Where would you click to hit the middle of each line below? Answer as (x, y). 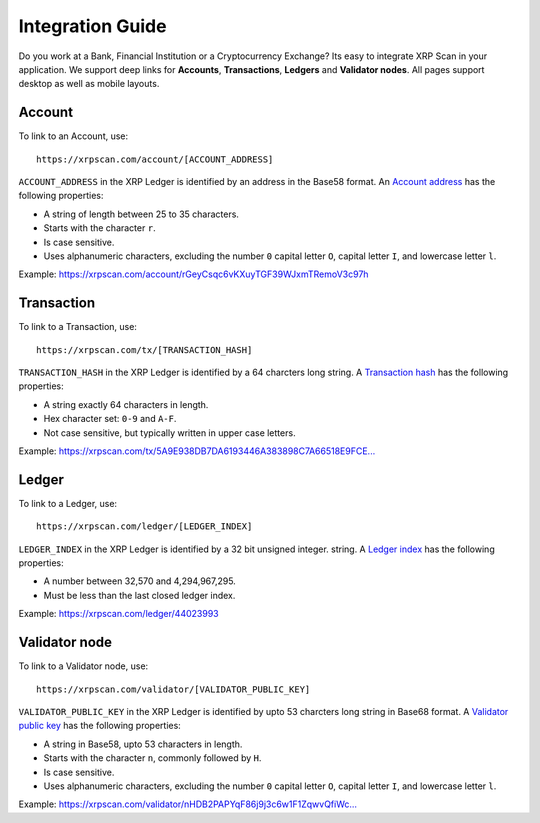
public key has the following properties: (100, 726)
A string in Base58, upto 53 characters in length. (143, 744)
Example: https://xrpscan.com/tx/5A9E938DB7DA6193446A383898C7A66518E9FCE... (197, 451)
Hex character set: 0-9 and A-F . (110, 419)
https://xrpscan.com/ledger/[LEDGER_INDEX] (144, 526)
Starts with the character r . (99, 228)
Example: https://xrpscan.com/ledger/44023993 (118, 614)
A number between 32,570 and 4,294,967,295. (140, 581)
